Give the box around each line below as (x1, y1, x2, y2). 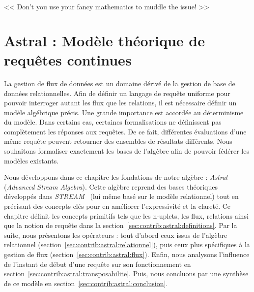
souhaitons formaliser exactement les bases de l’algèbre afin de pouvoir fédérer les (4, 146, 249, 156)
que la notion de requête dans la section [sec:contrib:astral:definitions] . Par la (4, 220, 237, 230)
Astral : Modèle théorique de (4, 30, 205, 50)
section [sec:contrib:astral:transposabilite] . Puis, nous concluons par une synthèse (4, 268, 249, 279)
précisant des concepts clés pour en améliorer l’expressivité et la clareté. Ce (4, 201, 231, 211)
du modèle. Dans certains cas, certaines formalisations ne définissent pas (4, 117, 222, 127)
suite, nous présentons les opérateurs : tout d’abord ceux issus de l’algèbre (4, 229, 227, 240)
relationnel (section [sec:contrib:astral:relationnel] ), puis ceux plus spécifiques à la (4, 239, 250, 250)
